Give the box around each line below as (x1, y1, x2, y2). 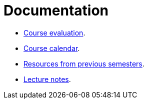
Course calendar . (23, 43, 80, 52)
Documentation (3, 2, 109, 19)
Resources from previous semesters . (23, 59, 144, 68)
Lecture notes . (23, 74, 71, 83)
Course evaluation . (23, 28, 85, 37)
